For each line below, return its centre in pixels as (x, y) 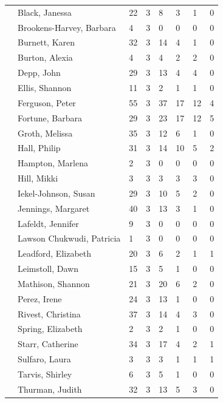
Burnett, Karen (46, 42)
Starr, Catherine (48, 344)
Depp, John (39, 73)
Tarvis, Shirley (45, 374)
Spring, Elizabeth (50, 329)
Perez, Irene (40, 298)
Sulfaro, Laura (44, 359)
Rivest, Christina (49, 313)
